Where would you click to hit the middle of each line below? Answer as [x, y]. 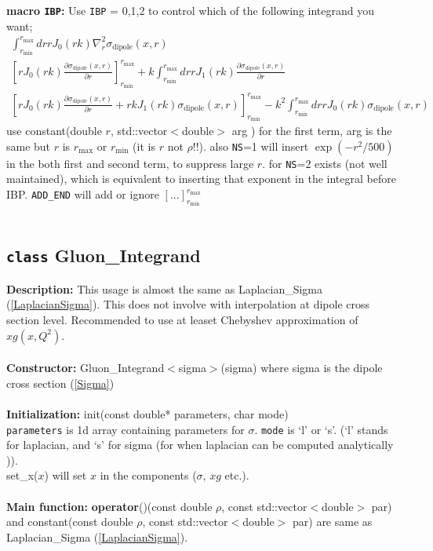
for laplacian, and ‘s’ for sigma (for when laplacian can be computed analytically [200, 445]
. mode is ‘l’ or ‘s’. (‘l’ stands [321, 429]
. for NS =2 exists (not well [325, 163]
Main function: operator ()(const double [109, 506]
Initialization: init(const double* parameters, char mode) [147, 413]
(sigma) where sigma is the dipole [302, 368]
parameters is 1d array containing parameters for [126, 429]
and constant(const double [70, 522]
